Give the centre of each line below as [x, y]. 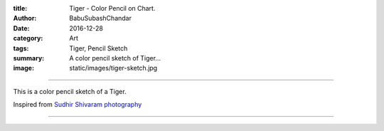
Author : [25, 19]
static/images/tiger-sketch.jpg [113, 68]
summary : [29, 58]
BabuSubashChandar [100, 19]
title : [20, 8]
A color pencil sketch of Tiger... [115, 58]
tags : [21, 48]
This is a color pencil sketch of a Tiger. [70, 91]
